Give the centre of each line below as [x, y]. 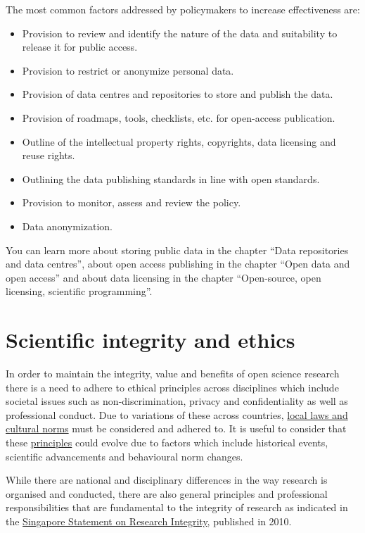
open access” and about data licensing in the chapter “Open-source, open [164, 277]
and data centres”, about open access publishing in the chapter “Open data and [178, 264]
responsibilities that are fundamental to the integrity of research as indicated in [177, 507]
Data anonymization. [67, 226]
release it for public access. [80, 47]
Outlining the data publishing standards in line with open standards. [171, 178]
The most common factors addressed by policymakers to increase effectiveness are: [183, 9]
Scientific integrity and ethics [151, 340]
